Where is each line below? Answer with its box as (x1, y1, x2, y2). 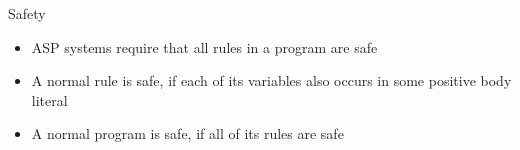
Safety (8, 3, 46, 23)
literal (31, 89, 68, 110)
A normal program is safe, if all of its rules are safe (31, 123, 344, 144)
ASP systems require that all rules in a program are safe (31, 36, 378, 57)
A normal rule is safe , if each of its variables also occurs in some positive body (31, 70, 512, 91)
